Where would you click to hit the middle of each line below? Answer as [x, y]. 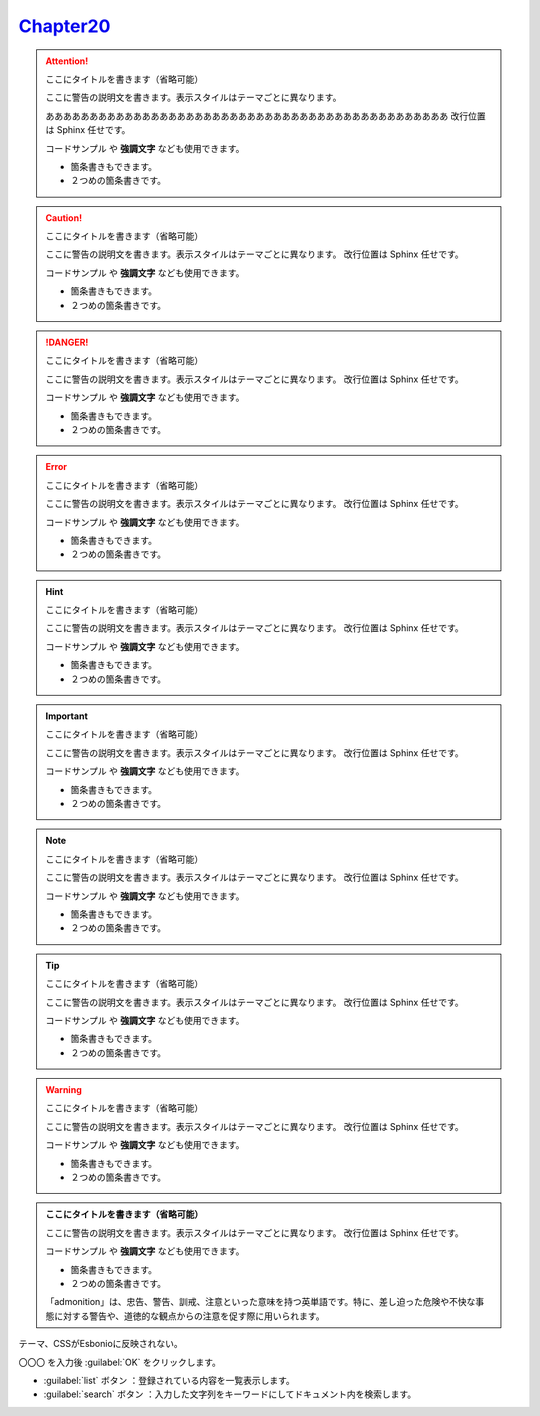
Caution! [64, 217]
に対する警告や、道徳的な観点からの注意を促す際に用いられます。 [189, 1316]
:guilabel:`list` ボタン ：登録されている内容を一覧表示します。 [169, 1380]
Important [67, 716]
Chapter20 [64, 26]
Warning [63, 1090]
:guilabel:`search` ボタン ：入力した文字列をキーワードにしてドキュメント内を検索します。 [230, 1394]
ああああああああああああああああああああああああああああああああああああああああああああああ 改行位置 [265, 116]
